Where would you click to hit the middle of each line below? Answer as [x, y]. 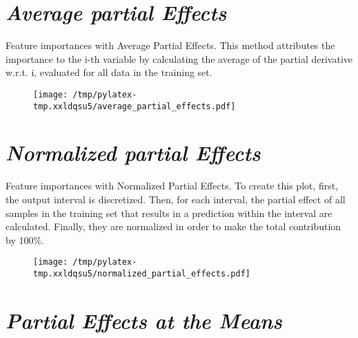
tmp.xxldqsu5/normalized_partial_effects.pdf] [142, 273]
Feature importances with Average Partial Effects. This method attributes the [170, 45]
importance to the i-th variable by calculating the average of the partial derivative [179, 58]
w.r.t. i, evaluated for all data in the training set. [109, 72]
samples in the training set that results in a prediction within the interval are [169, 213]
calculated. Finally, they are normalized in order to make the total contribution [173, 226]
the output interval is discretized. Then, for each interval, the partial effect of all [176, 199]
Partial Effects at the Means [144, 320]
